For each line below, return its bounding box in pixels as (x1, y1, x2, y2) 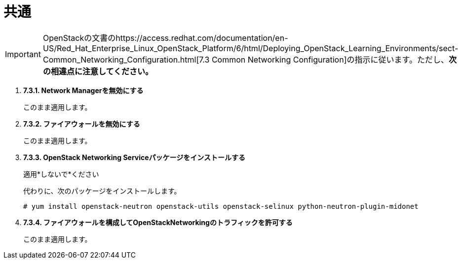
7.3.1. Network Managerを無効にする (23, 86, 144, 95)
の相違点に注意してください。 (42, 66, 154, 76)
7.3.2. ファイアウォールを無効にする (23, 119, 140, 128)
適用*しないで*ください (23, 169, 99, 178)
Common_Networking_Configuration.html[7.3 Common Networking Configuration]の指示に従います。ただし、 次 (42, 54, 457, 65)
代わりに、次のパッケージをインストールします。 (23, 186, 181, 195)
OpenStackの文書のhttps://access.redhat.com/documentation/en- (42, 33, 288, 43)
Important (5, 49, 41, 59)
